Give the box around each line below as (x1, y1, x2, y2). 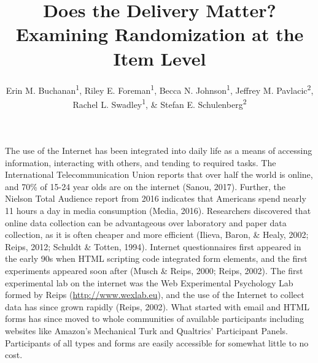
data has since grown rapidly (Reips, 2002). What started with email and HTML (5, 300, 309, 313)
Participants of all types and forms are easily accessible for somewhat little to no (5, 336, 309, 349)
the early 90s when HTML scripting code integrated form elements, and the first (5, 252, 308, 265)
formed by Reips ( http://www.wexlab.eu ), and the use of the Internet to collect (5, 288, 304, 301)
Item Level (113, 45, 206, 71)
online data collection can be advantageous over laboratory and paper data (5, 216, 287, 229)
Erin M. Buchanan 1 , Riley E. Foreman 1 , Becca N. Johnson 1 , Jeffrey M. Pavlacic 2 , (6, 82, 314, 96)
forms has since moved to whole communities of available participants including (5, 312, 304, 325)
